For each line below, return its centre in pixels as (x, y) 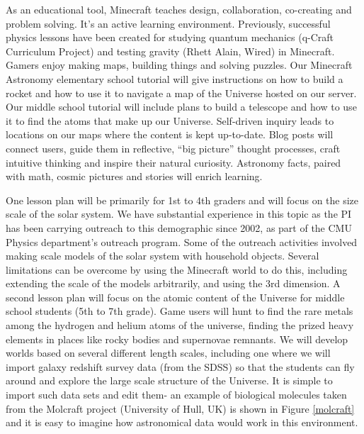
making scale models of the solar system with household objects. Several (163, 256)
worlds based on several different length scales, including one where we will (168, 353)
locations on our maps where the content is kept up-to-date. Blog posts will (170, 134)
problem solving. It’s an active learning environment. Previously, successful (168, 23)
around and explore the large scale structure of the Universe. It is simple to (169, 380)
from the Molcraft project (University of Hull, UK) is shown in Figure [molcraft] (180, 408)
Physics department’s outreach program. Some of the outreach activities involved (182, 241)
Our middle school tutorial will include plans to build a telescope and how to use (181, 107)
